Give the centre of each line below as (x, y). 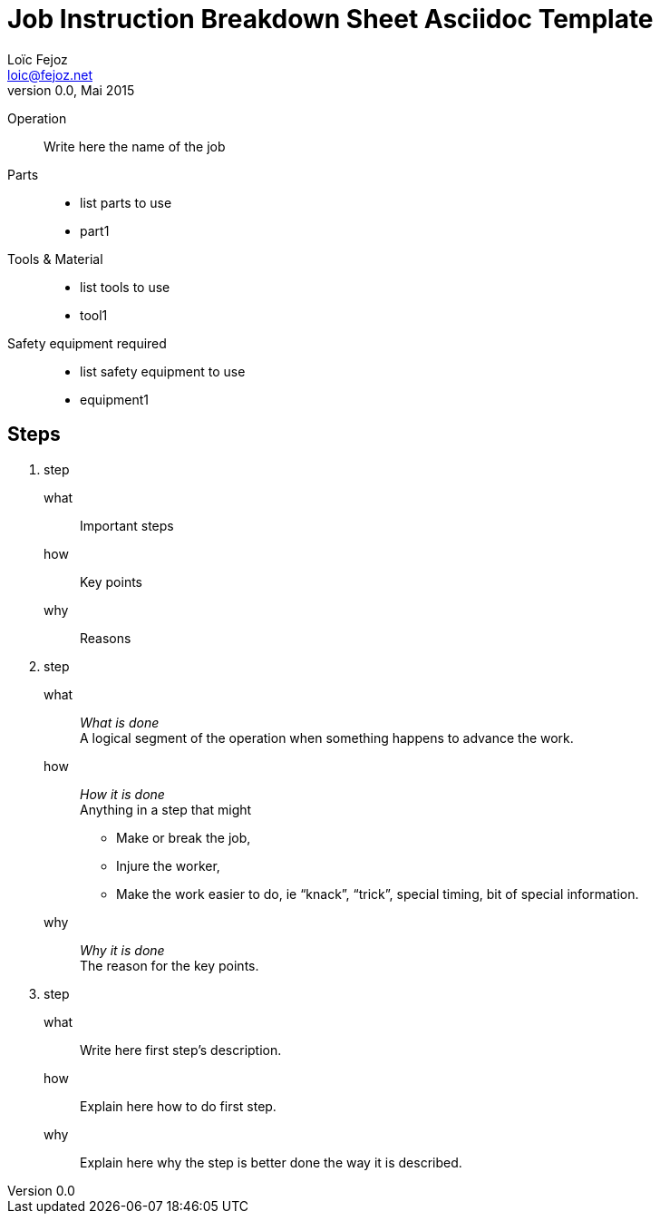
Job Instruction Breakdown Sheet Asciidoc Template (330, 19)
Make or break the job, (184, 837)
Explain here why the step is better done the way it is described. (271, 1162)
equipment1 (114, 399)
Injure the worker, (168, 865)
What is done (120, 722)
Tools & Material (55, 259)
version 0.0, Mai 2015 (71, 90)
